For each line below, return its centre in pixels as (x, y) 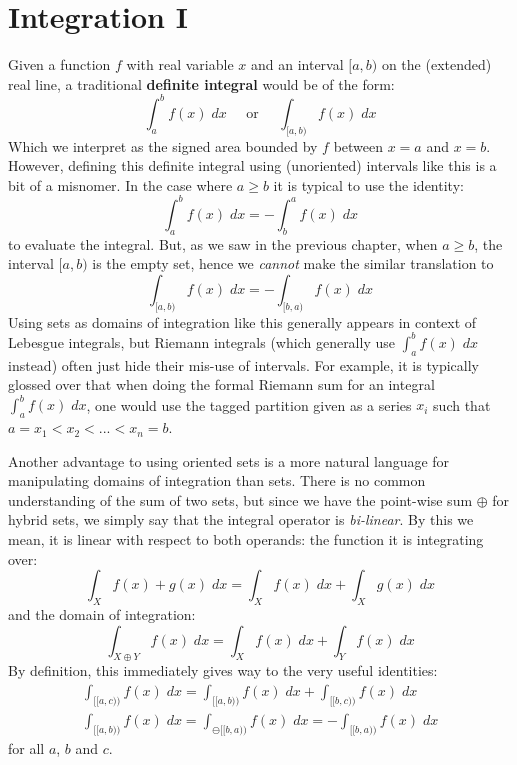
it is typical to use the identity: (368, 184)
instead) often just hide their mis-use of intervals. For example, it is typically (243, 364)
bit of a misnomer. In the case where (120, 184)
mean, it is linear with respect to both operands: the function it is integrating (246, 539)
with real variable (180, 64)
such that (462, 404)
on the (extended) (436, 64)
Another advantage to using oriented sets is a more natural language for (229, 460)
